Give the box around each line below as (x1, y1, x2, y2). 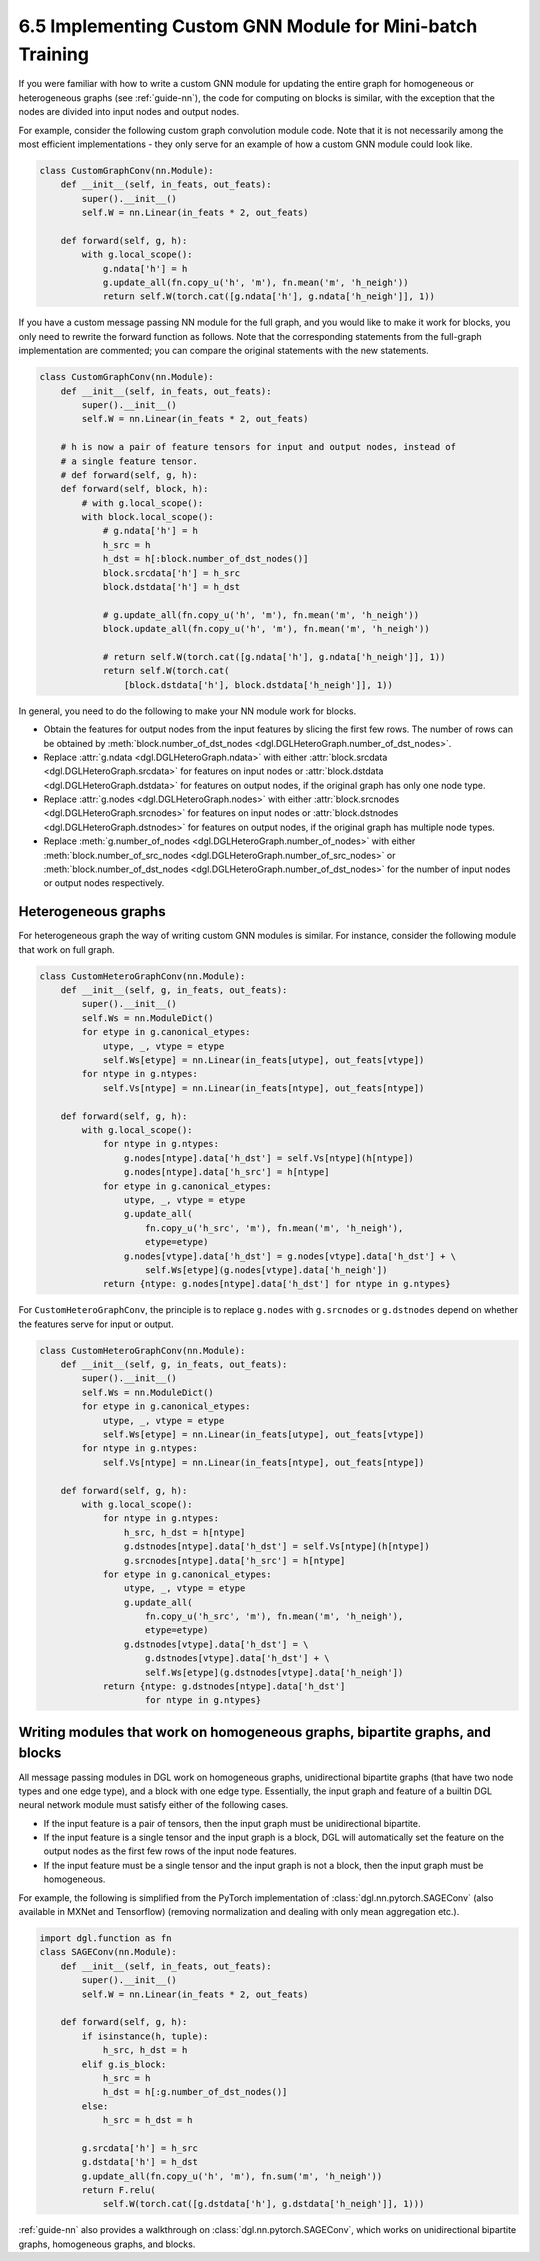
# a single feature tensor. (60, 455, 199, 467)
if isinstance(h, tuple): (81, 2030, 209, 2042)
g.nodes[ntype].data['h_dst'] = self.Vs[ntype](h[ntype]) (123, 1152, 415, 1164)
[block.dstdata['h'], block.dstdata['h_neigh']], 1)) (123, 679, 394, 690)
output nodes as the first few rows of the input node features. (43, 1845, 297, 1857)
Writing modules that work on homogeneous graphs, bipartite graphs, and (18, 1723, 492, 1740)
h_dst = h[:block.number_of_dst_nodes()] (102, 553, 309, 565)
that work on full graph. (18, 943, 115, 955)
